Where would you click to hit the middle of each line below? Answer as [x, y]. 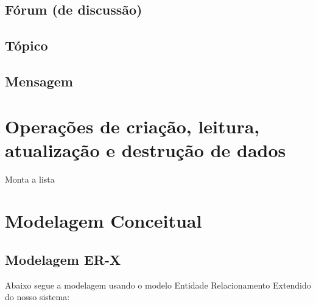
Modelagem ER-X [63, 260]
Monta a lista [30, 179]
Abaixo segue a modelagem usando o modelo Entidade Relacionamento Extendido [158, 285]
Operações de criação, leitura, [132, 126]
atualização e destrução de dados [146, 149]
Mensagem [39, 81]
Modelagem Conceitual [104, 221]
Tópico [26, 45]
